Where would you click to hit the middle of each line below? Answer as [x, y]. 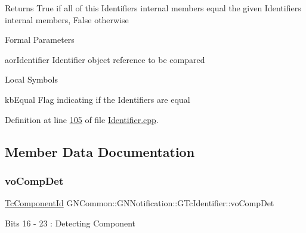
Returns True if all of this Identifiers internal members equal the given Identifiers [153, 8]
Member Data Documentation [100, 151]
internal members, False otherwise [67, 19]
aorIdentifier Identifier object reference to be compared [105, 59]
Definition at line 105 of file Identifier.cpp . [82, 119]
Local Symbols [31, 79]
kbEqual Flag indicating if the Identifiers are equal [98, 99]
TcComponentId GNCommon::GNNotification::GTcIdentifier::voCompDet [140, 203]
